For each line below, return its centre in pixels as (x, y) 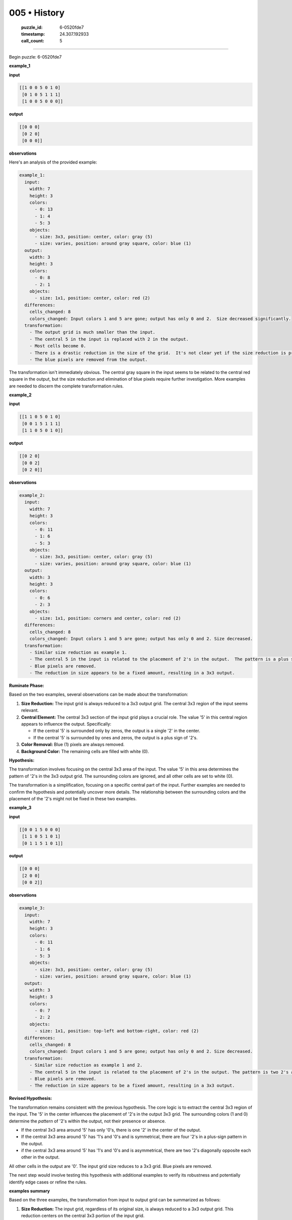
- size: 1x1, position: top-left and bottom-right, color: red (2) (117, 1031)
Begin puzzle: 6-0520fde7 (35, 57)
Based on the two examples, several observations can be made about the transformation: (99, 694)
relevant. (30, 711)
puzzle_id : (32, 27)
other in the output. (40, 1157)
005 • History (37, 13)
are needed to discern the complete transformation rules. (66, 386)
